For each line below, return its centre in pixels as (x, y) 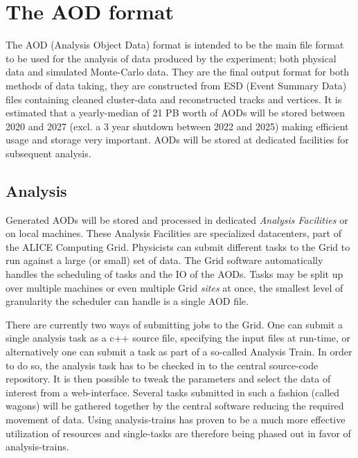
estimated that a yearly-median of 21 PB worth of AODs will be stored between (176, 113)
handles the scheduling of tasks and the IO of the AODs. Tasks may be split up (174, 274)
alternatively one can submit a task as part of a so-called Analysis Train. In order (179, 352)
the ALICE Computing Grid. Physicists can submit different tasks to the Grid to (178, 246)
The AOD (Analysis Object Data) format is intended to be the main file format (175, 45)
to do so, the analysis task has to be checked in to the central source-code (162, 365)
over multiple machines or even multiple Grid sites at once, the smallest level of (174, 287)
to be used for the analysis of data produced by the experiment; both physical (171, 58)
